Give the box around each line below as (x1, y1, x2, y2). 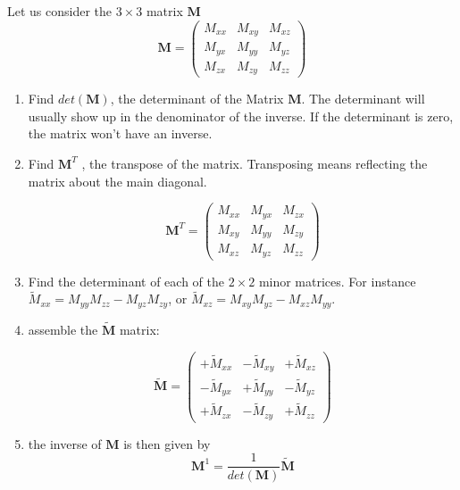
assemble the (28, 320, 98, 339)
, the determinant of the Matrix (110, 89, 284, 108)
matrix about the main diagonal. (28, 171, 207, 190)
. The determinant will (301, 89, 425, 108)
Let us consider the (7, 2, 113, 20)
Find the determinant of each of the (28, 271, 224, 290)
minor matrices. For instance (258, 271, 416, 290)
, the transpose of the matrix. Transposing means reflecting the (81, 154, 428, 172)
